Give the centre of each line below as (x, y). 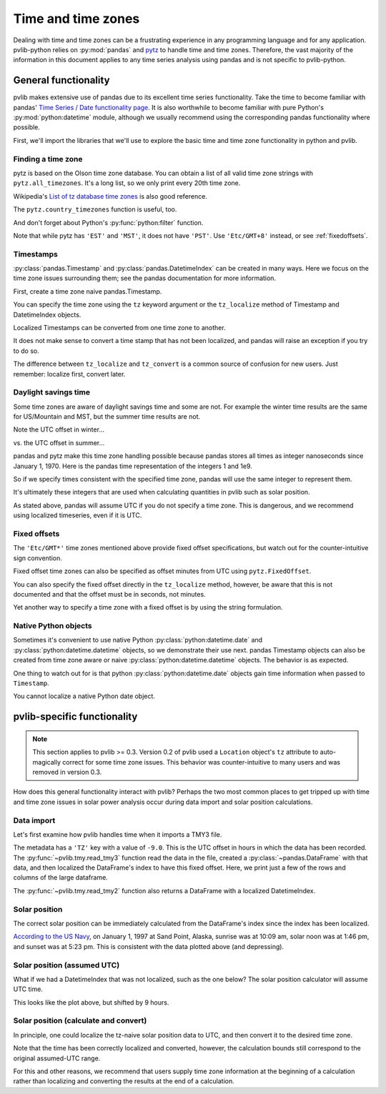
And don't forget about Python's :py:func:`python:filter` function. (108, 222)
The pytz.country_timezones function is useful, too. (95, 209)
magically (46, 762)
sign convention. (38, 558)
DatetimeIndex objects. (47, 314)
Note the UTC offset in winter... (59, 429)
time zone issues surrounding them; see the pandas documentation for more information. (145, 278)
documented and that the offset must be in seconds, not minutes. (110, 594)
